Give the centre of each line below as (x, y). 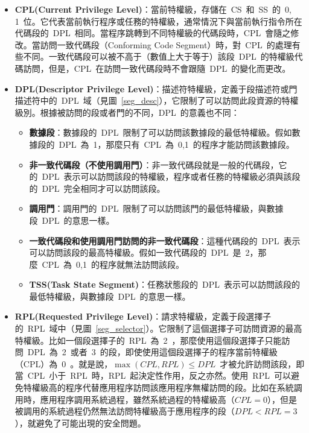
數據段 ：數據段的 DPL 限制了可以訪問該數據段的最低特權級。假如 (161, 132)
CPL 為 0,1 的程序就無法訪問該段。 (113, 264)
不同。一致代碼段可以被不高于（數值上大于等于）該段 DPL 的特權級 (159, 56)
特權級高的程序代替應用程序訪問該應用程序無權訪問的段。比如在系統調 (163, 387)
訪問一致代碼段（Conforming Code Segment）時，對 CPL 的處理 (166, 44)
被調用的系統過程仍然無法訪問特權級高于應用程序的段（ (125, 411)
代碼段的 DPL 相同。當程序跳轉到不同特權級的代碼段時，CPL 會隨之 (153, 33)
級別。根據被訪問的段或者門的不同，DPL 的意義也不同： (127, 112)
